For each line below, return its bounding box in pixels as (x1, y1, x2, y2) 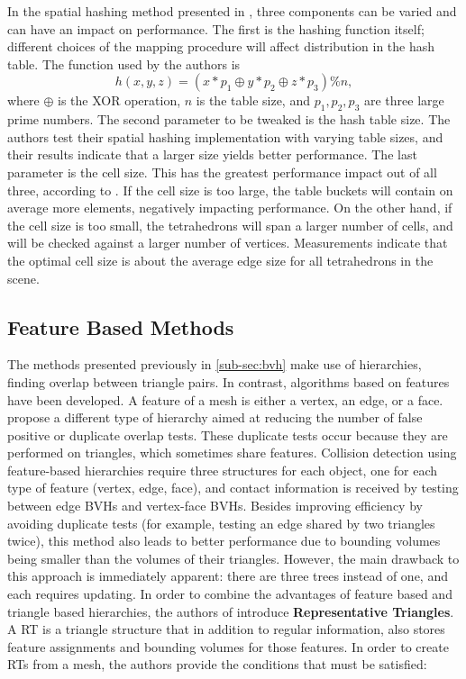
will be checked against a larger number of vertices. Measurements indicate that (7, 233, 448, 252)
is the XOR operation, (58, 91, 181, 110)
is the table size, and (196, 91, 310, 110)
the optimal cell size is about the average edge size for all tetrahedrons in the (7, 250, 434, 269)
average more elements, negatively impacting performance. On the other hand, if (7, 198, 452, 217)
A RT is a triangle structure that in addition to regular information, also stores (7, 620, 445, 638)
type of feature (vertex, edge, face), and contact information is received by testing (7, 478, 459, 497)
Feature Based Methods (7, 312, 234, 340)
